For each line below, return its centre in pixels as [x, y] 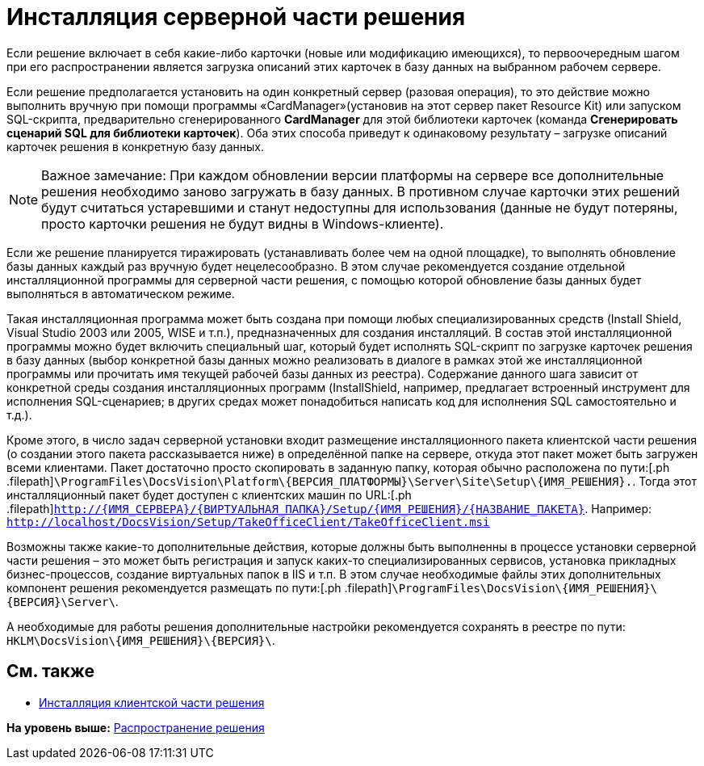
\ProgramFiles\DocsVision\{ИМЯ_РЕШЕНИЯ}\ [524, 588]
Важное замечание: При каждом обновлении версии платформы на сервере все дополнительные [353, 175]
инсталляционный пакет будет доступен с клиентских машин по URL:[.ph [209, 495]
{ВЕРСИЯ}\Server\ [61, 602]
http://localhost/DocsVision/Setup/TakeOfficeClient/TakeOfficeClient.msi [248, 522]
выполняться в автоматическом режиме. [121, 293]
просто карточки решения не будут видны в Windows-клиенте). [243, 223]
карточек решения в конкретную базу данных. [136, 146]
